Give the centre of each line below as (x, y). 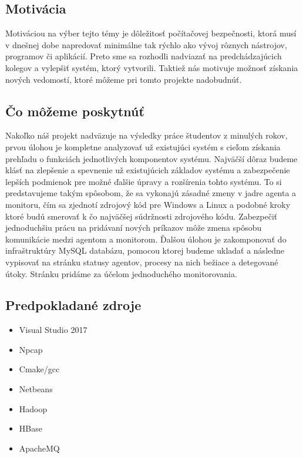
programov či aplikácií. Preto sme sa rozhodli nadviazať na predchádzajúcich (144, 56)
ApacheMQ (39, 448)
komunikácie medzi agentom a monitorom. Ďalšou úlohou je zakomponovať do (146, 239)
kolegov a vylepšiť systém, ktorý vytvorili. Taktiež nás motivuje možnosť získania (152, 67)
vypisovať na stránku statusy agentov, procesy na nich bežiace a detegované (142, 262)
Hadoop (33, 408)
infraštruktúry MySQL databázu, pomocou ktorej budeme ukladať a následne (145, 250)
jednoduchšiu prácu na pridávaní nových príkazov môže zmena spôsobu (134, 228)
